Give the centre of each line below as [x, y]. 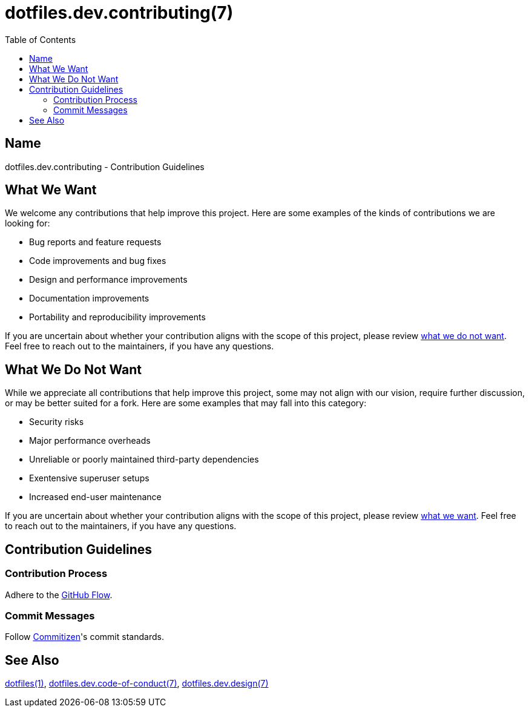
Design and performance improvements [108, 280]
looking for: [28, 223]
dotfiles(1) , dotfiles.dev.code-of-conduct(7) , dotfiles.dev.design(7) [137, 684]
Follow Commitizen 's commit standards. [84, 637]
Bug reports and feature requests [95, 242]
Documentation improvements [89, 298]
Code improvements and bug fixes [98, 261]
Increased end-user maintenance [95, 497]
